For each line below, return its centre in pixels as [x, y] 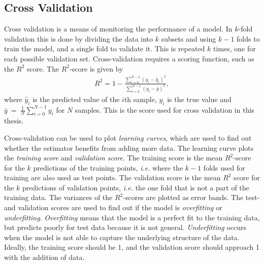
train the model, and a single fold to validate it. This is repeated [105, 48]
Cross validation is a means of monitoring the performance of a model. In [118, 29]
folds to [248, 38]
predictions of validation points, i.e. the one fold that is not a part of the [136, 187]
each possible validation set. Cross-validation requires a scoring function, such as [129, 58]
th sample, [140, 99]
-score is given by [96, 68]
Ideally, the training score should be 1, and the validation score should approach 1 [132, 247]
